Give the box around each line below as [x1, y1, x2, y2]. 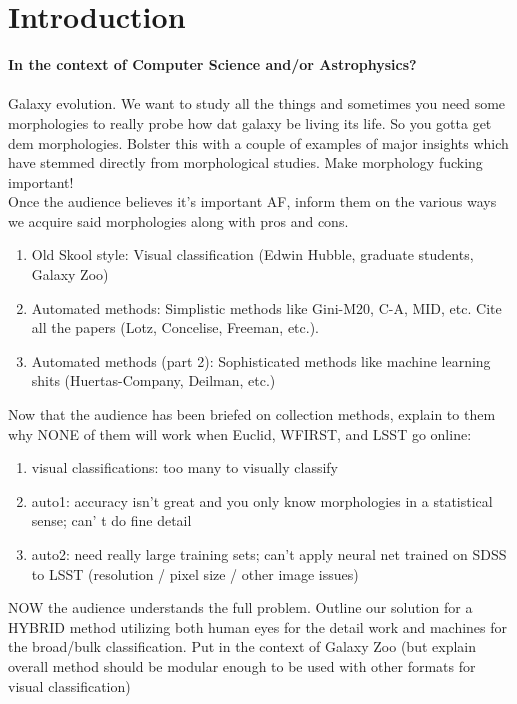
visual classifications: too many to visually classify [31, 457, 339, 478]
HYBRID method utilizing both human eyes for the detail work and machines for [8, 616, 508, 637]
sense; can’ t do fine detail [31, 510, 192, 531]
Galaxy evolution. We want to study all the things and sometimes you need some [8, 93, 506, 114]
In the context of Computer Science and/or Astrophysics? [8, 54, 417, 75]
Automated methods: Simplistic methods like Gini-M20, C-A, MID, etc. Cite [31, 297, 502, 318]
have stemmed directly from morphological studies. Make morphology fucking [8, 152, 483, 173]
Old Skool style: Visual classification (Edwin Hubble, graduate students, [31, 244, 474, 265]
